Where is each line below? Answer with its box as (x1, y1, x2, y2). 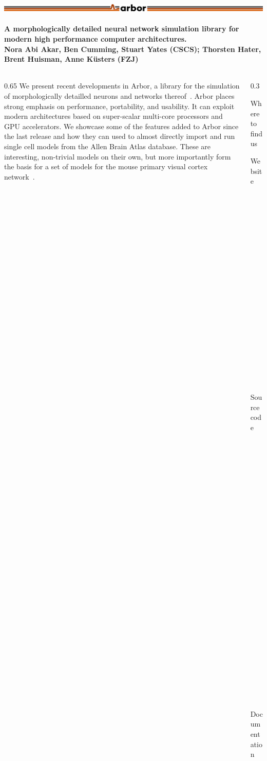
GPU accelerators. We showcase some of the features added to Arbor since (4, 120, 239, 131)
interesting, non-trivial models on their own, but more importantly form (4, 151, 231, 162)
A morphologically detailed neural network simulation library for (4, 23, 239, 34)
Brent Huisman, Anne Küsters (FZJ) (4, 54, 139, 64)
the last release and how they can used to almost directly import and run (4, 131, 235, 141)
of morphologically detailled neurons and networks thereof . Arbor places (4, 91, 235, 101)
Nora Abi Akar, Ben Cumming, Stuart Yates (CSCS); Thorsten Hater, (4, 43, 261, 54)
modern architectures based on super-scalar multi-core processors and (4, 111, 223, 121)
